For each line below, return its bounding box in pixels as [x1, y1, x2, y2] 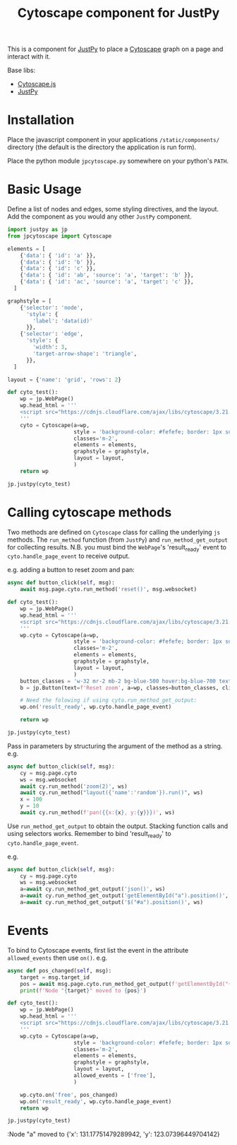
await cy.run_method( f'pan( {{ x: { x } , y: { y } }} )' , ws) [20, 809, 175, 816]
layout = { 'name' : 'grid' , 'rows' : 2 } [7, 376, 121, 383]
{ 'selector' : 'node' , [20, 304, 83, 311]
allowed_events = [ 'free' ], [73, 1072, 157, 1079]
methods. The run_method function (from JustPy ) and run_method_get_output [7, 535, 228, 544]
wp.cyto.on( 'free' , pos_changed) [20, 1091, 119, 1098]
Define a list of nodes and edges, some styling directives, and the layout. [7, 205, 219, 214]
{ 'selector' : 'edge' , [20, 330, 83, 337]
